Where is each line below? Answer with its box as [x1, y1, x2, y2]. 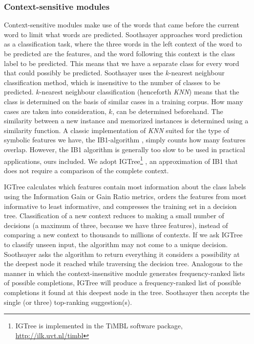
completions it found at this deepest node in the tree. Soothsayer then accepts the [4, 287, 250, 297]
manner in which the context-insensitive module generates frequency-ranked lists [4, 268, 245, 278]
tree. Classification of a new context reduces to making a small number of [4, 210, 224, 221]
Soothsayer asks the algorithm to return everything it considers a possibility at [4, 249, 240, 259]
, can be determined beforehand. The [112, 106, 223, 116]
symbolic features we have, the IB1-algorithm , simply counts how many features [4, 135, 246, 145]
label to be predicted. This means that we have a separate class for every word [4, 58, 239, 68]
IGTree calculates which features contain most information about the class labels [4, 182, 246, 192]
